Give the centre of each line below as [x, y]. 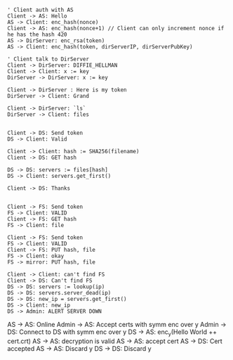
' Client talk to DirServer [48, 59]
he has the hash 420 [38, 34]
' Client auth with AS [40, 10]
